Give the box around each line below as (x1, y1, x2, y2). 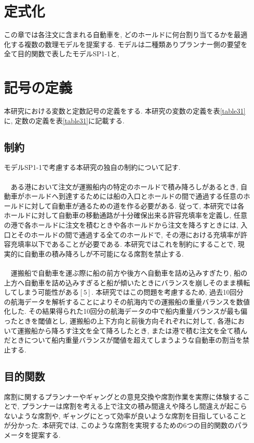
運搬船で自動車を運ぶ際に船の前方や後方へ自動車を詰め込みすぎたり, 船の (10, 267, 248, 278)
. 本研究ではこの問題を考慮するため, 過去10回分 (91, 287, 244, 297)
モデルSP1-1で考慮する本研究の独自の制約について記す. (4, 162, 181, 172)
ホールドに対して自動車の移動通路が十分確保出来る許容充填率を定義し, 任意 (4, 210, 248, 220)
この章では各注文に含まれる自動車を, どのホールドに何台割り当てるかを (4, 29, 234, 40)
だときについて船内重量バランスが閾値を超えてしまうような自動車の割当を (4, 335, 243, 345)
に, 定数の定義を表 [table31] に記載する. (4, 115, 125, 125)
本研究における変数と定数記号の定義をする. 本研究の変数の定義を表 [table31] (4, 106, 246, 116)
